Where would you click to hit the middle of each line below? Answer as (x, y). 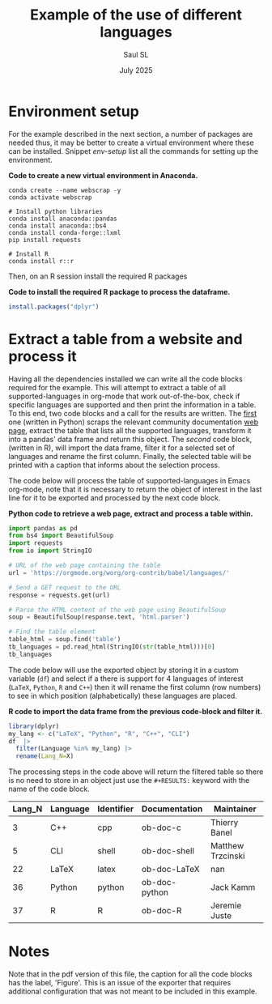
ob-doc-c (161, 827)
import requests (36, 543)
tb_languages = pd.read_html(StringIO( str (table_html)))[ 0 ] (112, 647)
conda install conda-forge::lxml (65, 232)
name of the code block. (49, 789)
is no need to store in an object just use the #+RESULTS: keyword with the (129, 781)
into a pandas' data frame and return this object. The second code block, (130, 439)
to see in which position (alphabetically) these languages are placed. (123, 696)
